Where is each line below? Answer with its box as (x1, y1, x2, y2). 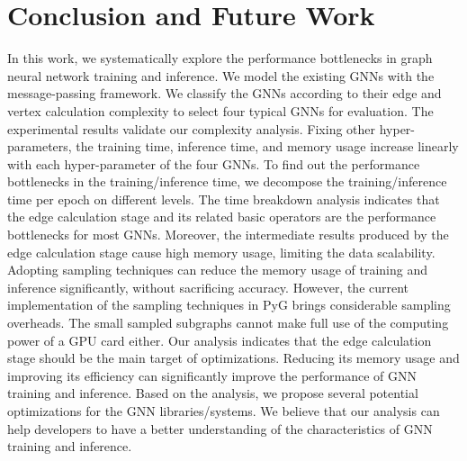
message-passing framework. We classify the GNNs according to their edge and (7, 84, 442, 103)
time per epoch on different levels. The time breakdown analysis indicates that (7, 189, 440, 208)
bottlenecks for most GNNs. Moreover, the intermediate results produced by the (7, 225, 449, 244)
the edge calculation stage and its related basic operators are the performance (7, 207, 436, 226)
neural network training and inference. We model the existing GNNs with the (7, 66, 435, 85)
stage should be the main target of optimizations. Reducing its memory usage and (7, 348, 460, 367)
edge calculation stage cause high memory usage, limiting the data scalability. (7, 242, 436, 261)
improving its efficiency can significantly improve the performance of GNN (7, 366, 418, 384)
